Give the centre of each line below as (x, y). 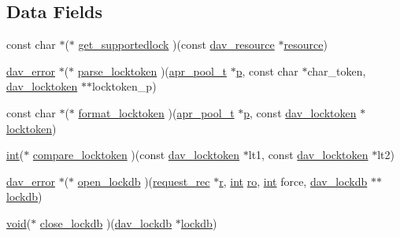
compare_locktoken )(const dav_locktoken (136, 155)
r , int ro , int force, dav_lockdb (293, 181)
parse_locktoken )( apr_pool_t (152, 70)
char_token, (337, 70)
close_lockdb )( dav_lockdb (106, 222)
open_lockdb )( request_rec (144, 181)
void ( (19, 222)
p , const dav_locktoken (300, 112)
